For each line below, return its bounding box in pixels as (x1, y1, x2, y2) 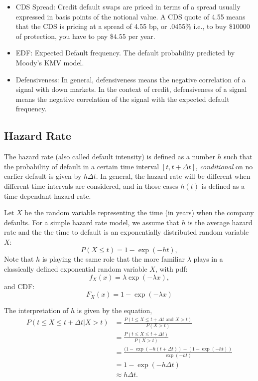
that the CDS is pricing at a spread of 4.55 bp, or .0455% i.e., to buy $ (15, 21, 233, 31)
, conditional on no (195, 161, 253, 171)
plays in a (193, 254, 223, 264)
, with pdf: (155, 264, 188, 274)
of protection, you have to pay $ (15, 30, 114, 41)
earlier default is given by (4, 171, 82, 181)
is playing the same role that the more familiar (42, 254, 185, 264)
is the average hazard (188, 217, 253, 227)
